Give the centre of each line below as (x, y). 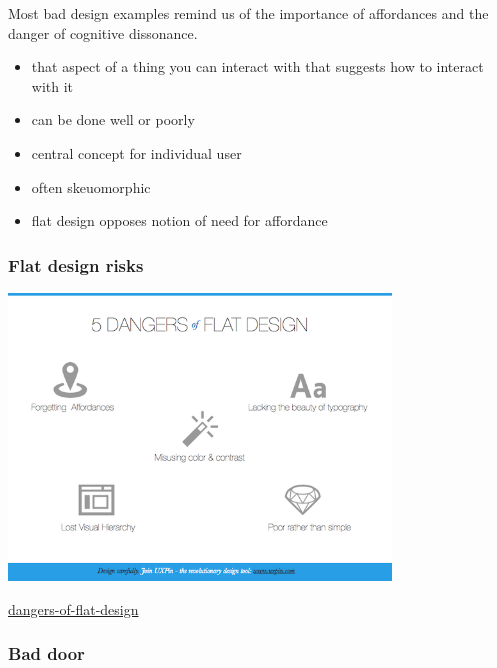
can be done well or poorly (113, 119)
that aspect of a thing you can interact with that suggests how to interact (257, 66)
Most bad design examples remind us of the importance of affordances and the (248, 13)
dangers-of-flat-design (73, 608)
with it (52, 85)
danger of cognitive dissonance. (103, 32)
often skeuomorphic (91, 186)
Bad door (46, 653)
